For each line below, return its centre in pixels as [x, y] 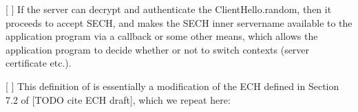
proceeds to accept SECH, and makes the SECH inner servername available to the [179, 22]
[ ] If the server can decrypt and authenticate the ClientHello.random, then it [169, 9]
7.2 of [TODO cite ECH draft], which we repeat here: [118, 99]
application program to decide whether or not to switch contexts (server [158, 49]
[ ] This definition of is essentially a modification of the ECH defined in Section [172, 86]
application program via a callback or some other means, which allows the [162, 36]
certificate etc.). [39, 63]
